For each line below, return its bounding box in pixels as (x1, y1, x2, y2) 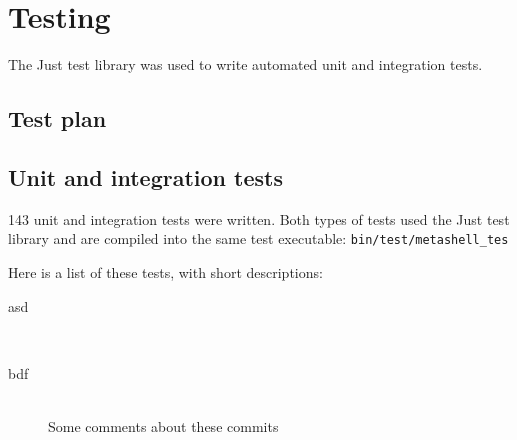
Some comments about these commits (48, 415, 279, 436)
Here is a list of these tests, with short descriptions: (8, 261, 323, 282)
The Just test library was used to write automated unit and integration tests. (8, 54, 483, 75)
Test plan (8, 103, 107, 134)
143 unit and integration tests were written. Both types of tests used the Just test (8, 208, 510, 229)
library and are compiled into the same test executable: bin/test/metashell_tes (8, 228, 509, 249)
